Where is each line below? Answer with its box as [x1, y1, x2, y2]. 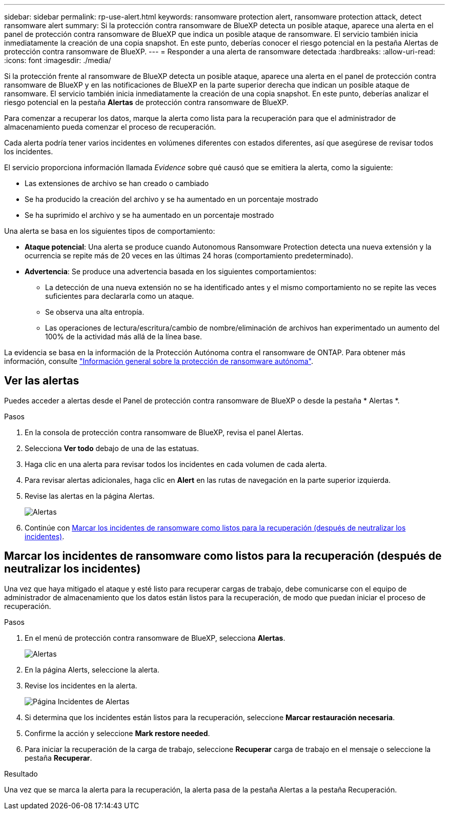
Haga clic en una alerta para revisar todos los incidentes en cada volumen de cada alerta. [25, 459, 327, 469]
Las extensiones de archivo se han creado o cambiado [25, 179, 209, 188]
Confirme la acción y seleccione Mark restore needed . [25, 728, 210, 738]
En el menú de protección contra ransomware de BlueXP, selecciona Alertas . [25, 633, 285, 642]
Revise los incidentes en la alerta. [25, 681, 137, 690]
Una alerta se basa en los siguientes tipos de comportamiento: [4, 227, 215, 235]
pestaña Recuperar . [25, 753, 92, 762]
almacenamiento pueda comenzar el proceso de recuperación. [4, 123, 216, 131]
